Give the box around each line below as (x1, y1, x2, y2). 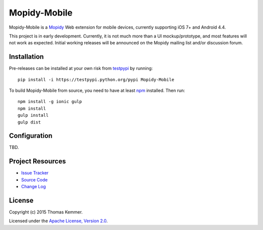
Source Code (21, 177, 48, 182)
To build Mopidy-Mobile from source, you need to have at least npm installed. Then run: (9, 88, 185, 93)
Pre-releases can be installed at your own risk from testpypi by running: (9, 66, 153, 71)
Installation (9, 53, 44, 61)
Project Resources (9, 157, 66, 165)
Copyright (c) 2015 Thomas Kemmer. (9, 209, 83, 215)
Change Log (21, 184, 46, 190)
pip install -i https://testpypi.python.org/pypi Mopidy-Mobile (18, 77, 175, 82)
